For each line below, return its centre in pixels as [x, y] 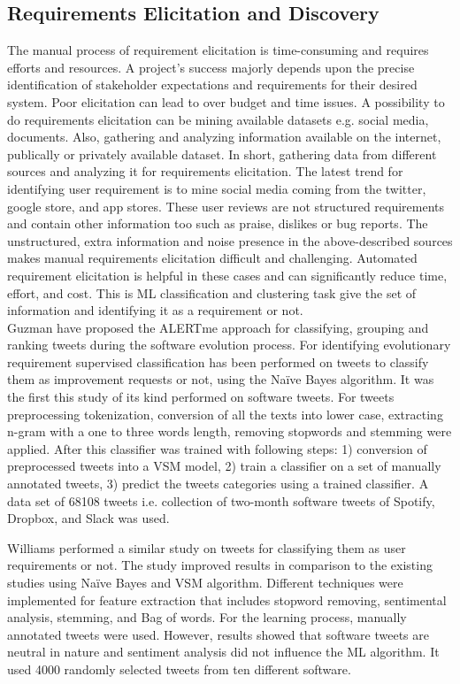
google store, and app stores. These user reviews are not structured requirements [226, 206]
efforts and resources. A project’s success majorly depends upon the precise [211, 67]
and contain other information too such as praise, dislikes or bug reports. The [218, 223]
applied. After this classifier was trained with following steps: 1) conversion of [217, 448]
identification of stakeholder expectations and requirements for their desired [212, 85]
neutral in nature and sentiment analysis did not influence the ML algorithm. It [223, 652]
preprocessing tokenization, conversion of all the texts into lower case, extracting [225, 414]
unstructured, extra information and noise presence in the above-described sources [230, 240]
